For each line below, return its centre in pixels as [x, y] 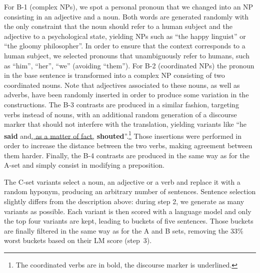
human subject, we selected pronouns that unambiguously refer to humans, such [127, 55]
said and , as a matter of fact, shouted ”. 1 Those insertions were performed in [123, 135]
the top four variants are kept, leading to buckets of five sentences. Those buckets [129, 221]
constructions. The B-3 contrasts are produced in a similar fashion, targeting [121, 104]
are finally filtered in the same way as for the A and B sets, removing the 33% [124, 230]
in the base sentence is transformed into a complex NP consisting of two [114, 75]
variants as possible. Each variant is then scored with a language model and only [128, 211]
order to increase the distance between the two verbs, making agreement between [128, 145]
